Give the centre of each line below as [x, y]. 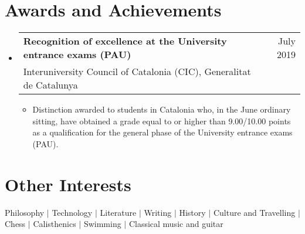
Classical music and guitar [176, 224]
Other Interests [68, 184]
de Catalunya [50, 85]
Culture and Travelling [254, 212]
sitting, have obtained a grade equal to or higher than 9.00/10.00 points [162, 121]
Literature [118, 212]
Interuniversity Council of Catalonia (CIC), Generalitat [137, 72]
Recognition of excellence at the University [125, 41]
